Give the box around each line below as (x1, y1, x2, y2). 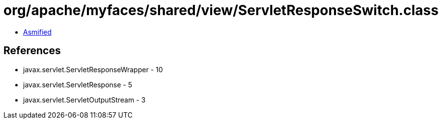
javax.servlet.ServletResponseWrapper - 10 (23, 65, 163, 74)
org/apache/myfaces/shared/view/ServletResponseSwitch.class (3, 2, 439, 19)
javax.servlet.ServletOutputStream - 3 (23, 95, 146, 104)
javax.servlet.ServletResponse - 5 (23, 80, 132, 89)
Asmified (23, 27, 52, 36)
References (3, 44, 61, 57)
